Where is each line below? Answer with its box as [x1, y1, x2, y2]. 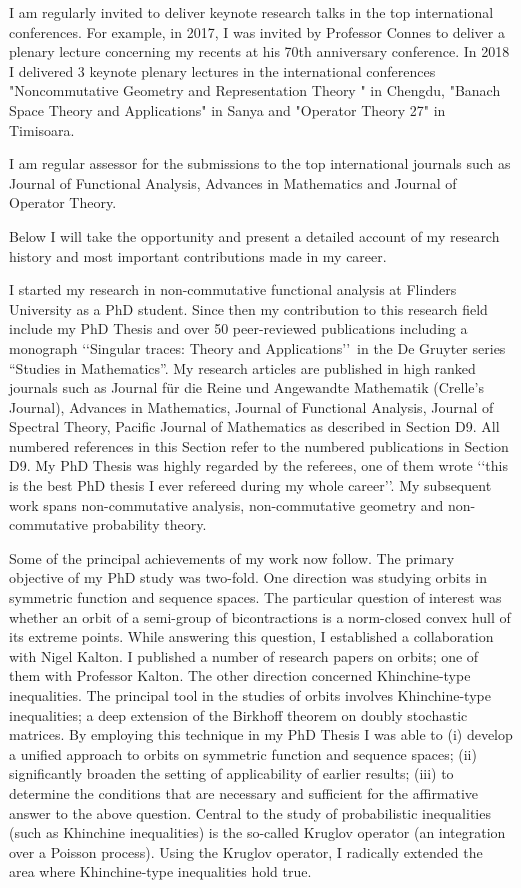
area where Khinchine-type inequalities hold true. [9, 861, 312, 882]
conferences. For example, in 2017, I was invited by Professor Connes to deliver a [9, 21, 505, 42]
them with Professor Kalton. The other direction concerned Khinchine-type [9, 665, 471, 686]
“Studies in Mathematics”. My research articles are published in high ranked [9, 357, 476, 378]
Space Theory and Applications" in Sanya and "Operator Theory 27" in [9, 99, 446, 120]
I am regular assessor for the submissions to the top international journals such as [9, 153, 511, 174]
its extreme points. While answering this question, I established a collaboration [9, 626, 494, 647]
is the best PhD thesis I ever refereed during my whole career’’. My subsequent [9, 475, 492, 496]
